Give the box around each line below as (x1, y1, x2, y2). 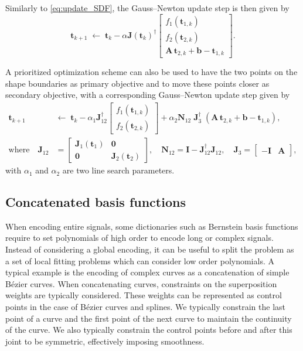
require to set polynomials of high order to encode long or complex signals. (5, 231, 274, 244)
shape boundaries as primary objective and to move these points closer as (5, 77, 270, 89)
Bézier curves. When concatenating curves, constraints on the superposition (5, 277, 277, 289)
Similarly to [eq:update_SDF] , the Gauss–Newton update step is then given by (5, 2, 290, 13)
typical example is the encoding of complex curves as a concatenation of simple (5, 266, 290, 278)
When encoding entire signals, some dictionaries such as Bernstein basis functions (5, 220, 298, 232)
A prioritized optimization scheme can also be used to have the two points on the (5, 66, 298, 78)
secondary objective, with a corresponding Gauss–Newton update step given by (5, 88, 290, 101)
